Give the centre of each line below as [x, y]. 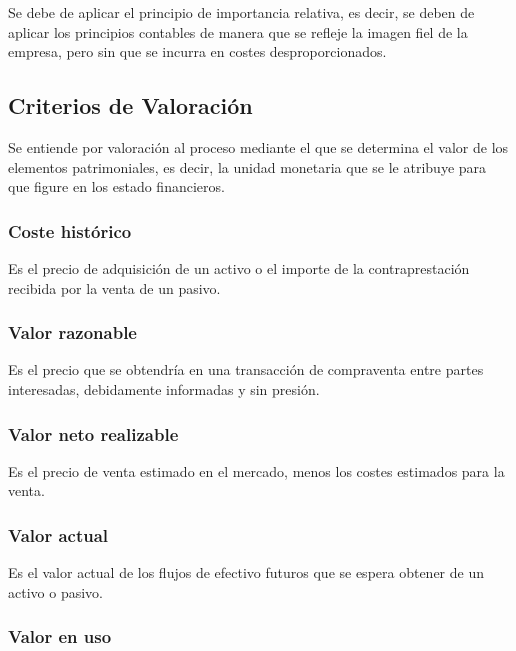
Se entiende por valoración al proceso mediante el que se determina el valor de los [258, 146]
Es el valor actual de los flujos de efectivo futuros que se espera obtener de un [246, 572]
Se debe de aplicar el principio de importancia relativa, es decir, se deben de [241, 12]
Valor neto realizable [93, 433]
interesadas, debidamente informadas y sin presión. [164, 388]
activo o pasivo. [55, 591]
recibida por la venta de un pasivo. [114, 287]
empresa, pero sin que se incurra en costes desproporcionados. [197, 51]
